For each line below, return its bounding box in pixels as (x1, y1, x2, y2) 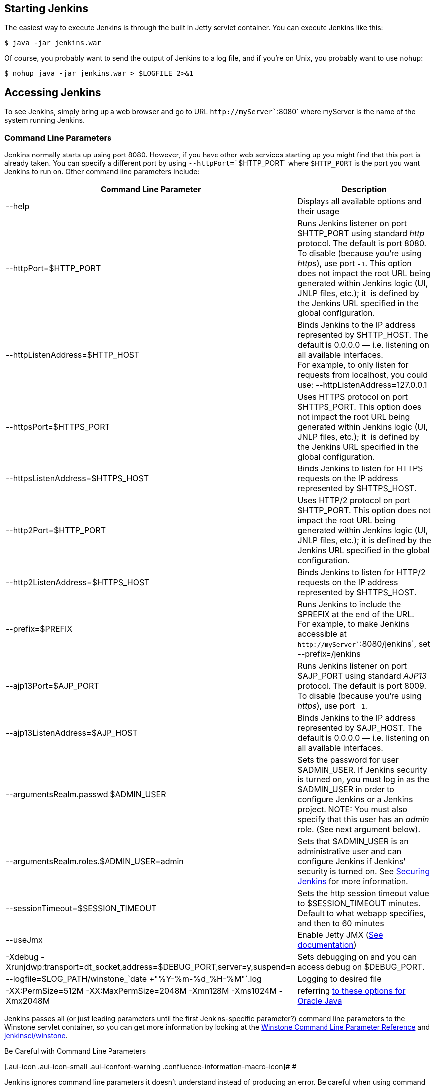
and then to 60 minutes (297, 918, 384, 929)
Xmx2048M (6, 996, 50, 1006)
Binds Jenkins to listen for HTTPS (297, 464, 423, 474)
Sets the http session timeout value (297, 888, 429, 899)
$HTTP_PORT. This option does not (297, 505, 431, 516)
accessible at (297, 629, 347, 639)
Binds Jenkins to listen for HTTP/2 (297, 567, 426, 578)
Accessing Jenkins (4, 86, 101, 99)
